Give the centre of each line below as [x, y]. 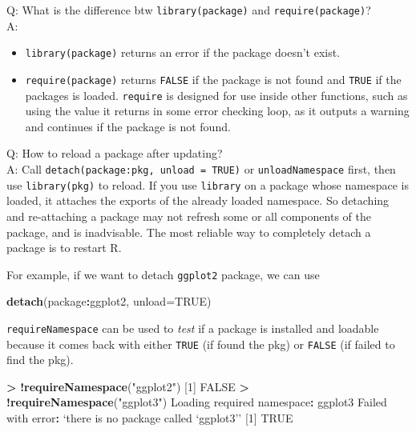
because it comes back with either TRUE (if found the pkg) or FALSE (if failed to [201, 344]
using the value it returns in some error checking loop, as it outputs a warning [217, 111]
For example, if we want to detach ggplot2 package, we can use [163, 274]
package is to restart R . [64, 248]
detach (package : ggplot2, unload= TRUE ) [109, 301]
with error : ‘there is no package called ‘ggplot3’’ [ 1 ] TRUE [150, 418]
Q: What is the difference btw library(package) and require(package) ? [189, 10]
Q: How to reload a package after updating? [115, 153]
